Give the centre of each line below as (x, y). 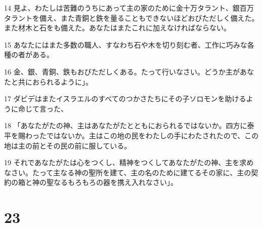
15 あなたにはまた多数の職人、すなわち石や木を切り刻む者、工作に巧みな (126, 44)
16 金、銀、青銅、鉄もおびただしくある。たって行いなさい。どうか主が (122, 71)
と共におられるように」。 (52, 81)
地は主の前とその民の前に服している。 (68, 145)
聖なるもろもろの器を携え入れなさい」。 (112, 182)
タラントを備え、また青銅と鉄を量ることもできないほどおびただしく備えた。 (132, 17)
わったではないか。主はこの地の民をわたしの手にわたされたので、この (142, 135)
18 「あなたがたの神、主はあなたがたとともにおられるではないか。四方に (126, 125)
